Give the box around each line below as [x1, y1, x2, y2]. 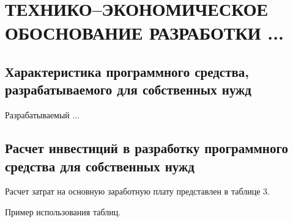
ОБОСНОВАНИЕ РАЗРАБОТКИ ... [5, 20, 284, 45]
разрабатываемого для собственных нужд [5, 80, 251, 99]
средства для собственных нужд [5, 156, 195, 175]
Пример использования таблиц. [5, 205, 121, 218]
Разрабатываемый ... [5, 109, 80, 121]
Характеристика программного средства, [5, 62, 250, 81]
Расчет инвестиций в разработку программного [5, 138, 288, 157]
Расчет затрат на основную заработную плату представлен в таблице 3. [5, 185, 270, 198]
